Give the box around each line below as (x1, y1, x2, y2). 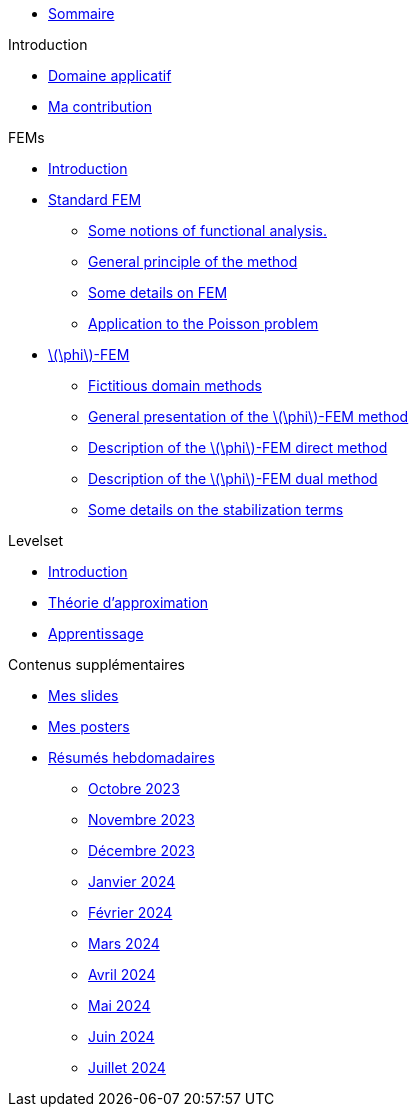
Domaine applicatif (48, 67, 172, 84)
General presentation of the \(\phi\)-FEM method (88, 408, 409, 425)
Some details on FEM (88, 284, 228, 301)
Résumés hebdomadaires (48, 749, 215, 766)
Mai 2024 (88, 997, 151, 1014)
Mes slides (48, 687, 119, 704)
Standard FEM (48, 191, 142, 208)
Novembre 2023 (88, 811, 195, 828)
